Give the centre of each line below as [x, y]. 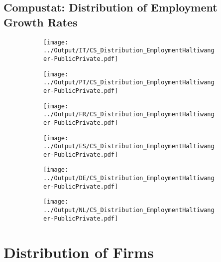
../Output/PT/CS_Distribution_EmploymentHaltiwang [129, 83]
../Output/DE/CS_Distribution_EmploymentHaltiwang [129, 178]
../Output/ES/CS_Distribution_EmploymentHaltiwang [129, 146]
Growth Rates [41, 22]
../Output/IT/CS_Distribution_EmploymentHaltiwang [129, 51]
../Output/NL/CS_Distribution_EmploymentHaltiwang [129, 210]
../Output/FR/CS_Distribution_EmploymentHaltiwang [129, 115]
